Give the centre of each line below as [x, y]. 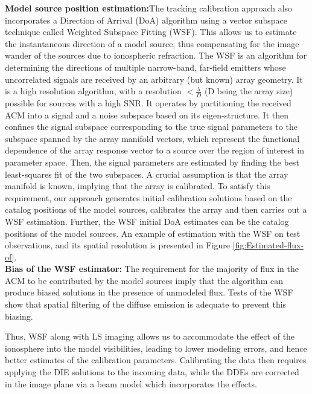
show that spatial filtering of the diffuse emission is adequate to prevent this [146, 304]
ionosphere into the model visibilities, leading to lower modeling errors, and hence [156, 348]
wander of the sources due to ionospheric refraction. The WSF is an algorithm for [156, 55]
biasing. [19, 316]
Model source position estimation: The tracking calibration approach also [149, 8]
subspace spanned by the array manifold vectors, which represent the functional [152, 138]
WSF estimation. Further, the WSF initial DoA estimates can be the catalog [147, 221]
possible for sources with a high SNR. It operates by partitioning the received [148, 102]
